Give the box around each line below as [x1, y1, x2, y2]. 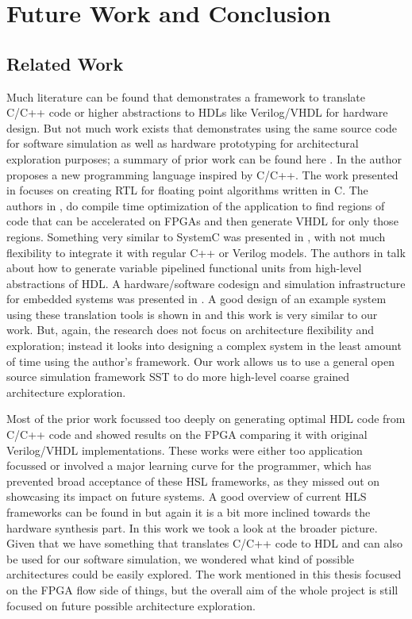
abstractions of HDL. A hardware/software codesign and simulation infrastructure [6, 275, 406, 291]
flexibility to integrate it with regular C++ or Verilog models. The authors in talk [6, 244, 406, 260]
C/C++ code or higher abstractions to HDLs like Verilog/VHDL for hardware [6, 104, 388, 121]
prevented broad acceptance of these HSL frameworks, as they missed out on [6, 472, 380, 489]
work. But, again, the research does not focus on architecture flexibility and [6, 321, 375, 338]
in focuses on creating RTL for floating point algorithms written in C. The [6, 182, 368, 198]
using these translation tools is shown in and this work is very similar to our [6, 306, 378, 322]
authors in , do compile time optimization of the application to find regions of [6, 197, 385, 213]
